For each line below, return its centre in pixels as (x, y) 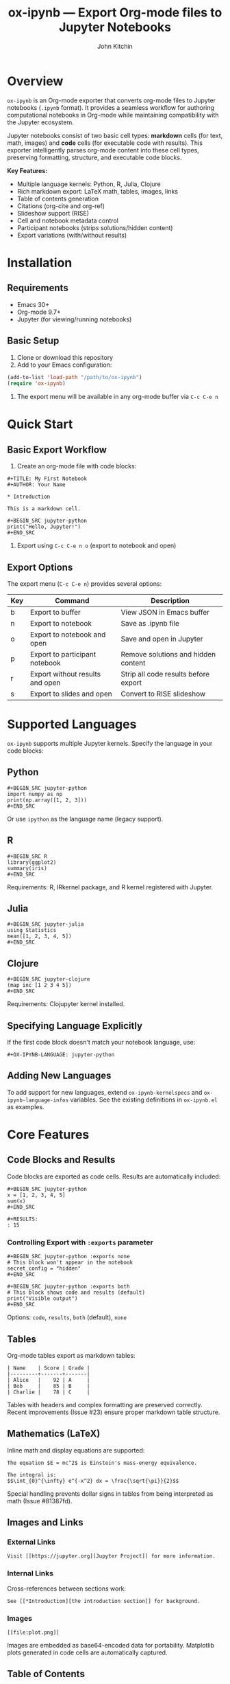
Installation (40, 263)
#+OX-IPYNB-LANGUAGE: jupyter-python (61, 1055)
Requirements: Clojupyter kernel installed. (66, 1004)
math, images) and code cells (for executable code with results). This (105, 143)
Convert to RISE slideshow (163, 694)
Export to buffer (55, 613)
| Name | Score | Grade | (49, 1368)
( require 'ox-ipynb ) (37, 384)
